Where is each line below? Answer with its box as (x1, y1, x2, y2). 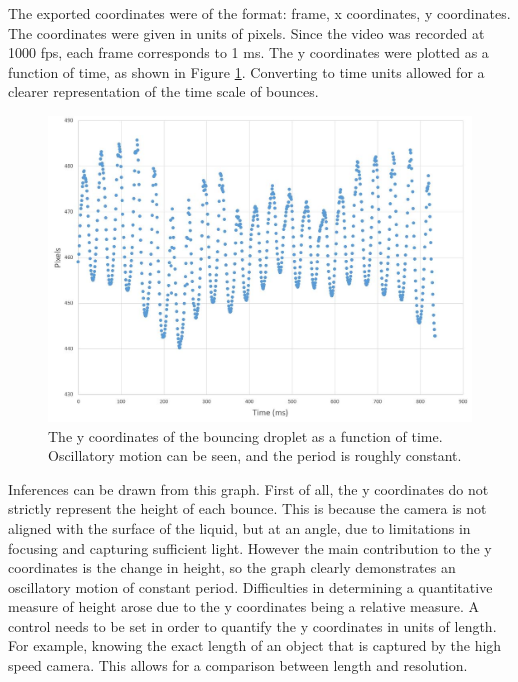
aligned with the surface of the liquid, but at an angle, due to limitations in (8, 517, 471, 538)
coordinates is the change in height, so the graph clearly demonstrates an (8, 557, 456, 578)
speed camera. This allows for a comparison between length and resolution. (8, 655, 468, 676)
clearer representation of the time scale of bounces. (8, 81, 319, 102)
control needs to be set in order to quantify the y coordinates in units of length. (8, 615, 497, 636)
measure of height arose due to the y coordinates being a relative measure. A (8, 596, 480, 617)
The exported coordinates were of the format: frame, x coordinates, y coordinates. (8, 3, 511, 23)
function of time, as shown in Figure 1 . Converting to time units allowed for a (8, 61, 485, 82)
